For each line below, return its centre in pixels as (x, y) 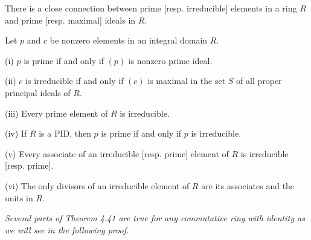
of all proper (259, 81)
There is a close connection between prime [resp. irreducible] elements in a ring (151, 8)
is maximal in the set (187, 81)
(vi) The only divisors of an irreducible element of (97, 185)
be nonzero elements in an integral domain (129, 40)
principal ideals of (38, 92)
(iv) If (16, 133)
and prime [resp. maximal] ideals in (70, 20)
